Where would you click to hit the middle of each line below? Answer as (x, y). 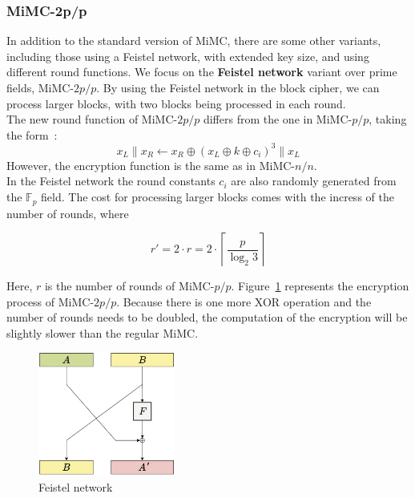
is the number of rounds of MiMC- (129, 286)
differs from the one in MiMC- (278, 119)
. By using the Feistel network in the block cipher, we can (238, 87)
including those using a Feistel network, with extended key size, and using (188, 56)
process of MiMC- (50, 301)
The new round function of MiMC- (92, 119)
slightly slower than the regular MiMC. (103, 332)
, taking (388, 119)
